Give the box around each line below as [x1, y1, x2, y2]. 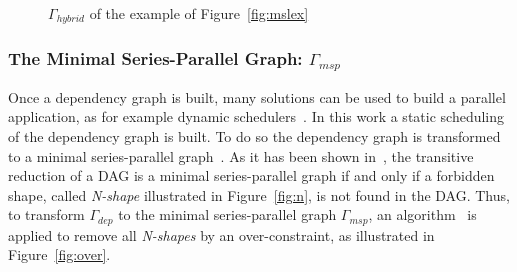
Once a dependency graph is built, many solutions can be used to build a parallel [8, 86, 506, 107]
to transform [8, 204, 85, 225]
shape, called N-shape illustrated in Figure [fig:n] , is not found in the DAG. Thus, [8, 184, 510, 205]
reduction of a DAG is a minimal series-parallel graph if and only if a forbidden [8, 165, 495, 186]
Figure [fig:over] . [8, 244, 111, 265]
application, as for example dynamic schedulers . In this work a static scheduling [8, 106, 505, 127]
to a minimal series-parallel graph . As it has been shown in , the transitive [8, 145, 474, 166]
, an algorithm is [368, 204, 477, 225]
